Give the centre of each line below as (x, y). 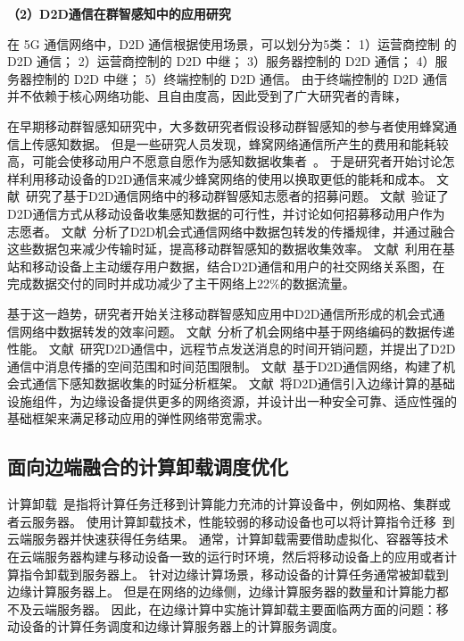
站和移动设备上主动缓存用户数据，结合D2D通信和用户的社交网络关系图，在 (226, 266)
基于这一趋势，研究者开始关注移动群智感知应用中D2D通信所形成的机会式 (220, 313)
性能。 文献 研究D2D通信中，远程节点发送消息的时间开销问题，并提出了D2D (232, 349)
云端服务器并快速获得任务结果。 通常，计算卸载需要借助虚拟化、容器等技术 (228, 539)
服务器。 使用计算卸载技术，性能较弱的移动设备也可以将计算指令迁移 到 (243, 521)
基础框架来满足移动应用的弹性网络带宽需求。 (138, 418)
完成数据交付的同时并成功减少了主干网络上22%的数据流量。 (181, 283)
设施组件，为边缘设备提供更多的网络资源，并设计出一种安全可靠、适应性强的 (232, 400)
